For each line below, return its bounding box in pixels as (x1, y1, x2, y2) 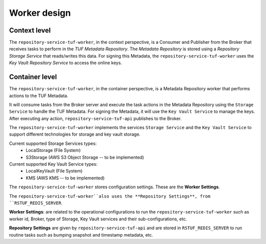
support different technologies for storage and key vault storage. (9, 131, 140, 138)
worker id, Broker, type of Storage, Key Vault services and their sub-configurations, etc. (9, 216, 187, 222)
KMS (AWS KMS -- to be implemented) (26, 175, 105, 181)
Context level (9, 26, 51, 35)
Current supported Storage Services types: (9, 140, 97, 146)
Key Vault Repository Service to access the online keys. (9, 60, 122, 66)
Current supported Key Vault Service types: (9, 161, 98, 167)
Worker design (9, 7, 71, 18)
